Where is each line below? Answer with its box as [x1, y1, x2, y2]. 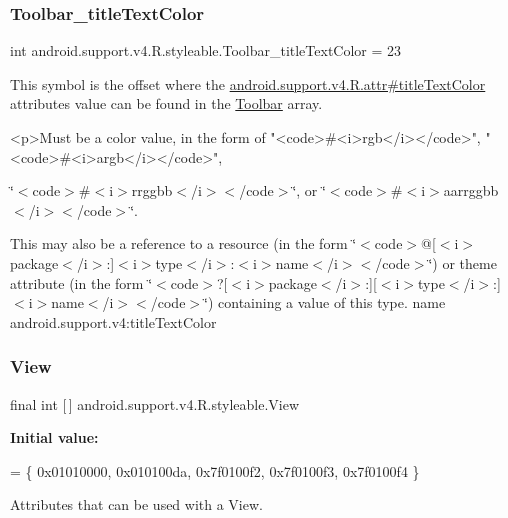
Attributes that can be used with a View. [10, 494, 263, 515]
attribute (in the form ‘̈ [10, 272, 153, 293]
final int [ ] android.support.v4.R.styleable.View [10, 393, 300, 414]
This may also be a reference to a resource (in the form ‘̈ [10, 233, 357, 254]
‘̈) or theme [428, 252, 497, 273]
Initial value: [10, 427, 99, 448]
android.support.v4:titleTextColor [10, 311, 217, 332]
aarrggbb [443, 180, 499, 201]
